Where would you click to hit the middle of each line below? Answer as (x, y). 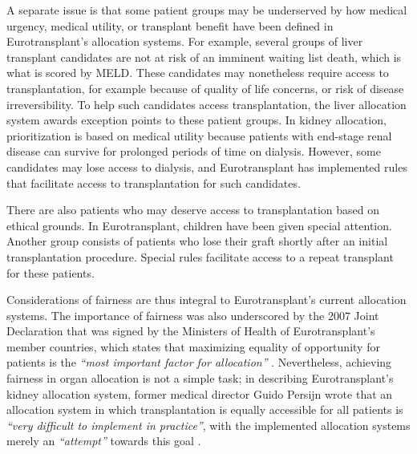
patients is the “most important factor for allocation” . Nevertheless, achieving (199, 362)
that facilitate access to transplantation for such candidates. (154, 182)
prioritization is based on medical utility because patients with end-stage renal (199, 135)
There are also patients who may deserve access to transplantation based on (193, 210)
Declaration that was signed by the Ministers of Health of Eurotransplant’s (191, 331)
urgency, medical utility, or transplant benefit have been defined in (170, 25)
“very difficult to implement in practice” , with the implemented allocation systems (208, 425)
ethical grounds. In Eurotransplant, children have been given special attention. (199, 225)
